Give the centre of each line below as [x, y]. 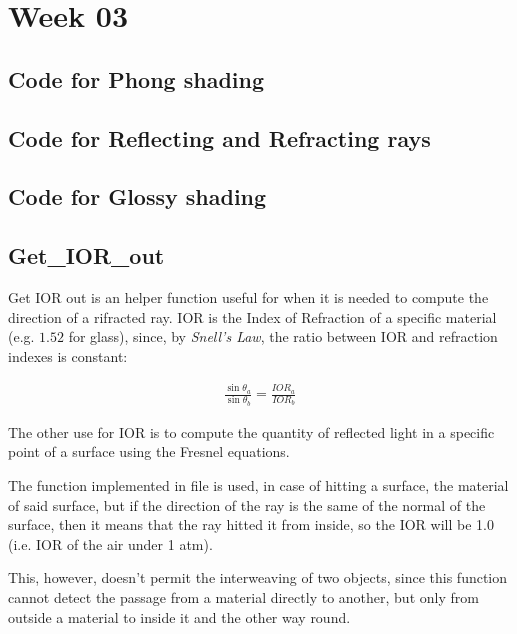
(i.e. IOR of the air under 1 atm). [110, 543]
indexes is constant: [68, 355]
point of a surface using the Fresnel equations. [149, 451]
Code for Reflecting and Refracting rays [219, 137]
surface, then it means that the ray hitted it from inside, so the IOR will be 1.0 [251, 524]
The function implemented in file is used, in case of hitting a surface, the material [258, 484]
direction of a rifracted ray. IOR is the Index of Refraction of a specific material [252, 316]
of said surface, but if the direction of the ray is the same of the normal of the [247, 504]
